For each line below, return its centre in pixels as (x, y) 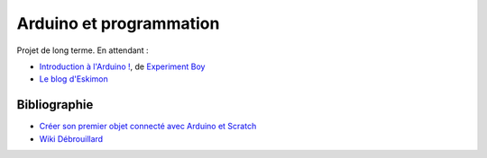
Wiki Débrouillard (71, 138)
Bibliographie (55, 105)
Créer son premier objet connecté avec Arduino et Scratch (148, 127)
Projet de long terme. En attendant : (83, 50)
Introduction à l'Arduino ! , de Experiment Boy (122, 66)
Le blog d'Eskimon (74, 79)
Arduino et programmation (118, 23)
